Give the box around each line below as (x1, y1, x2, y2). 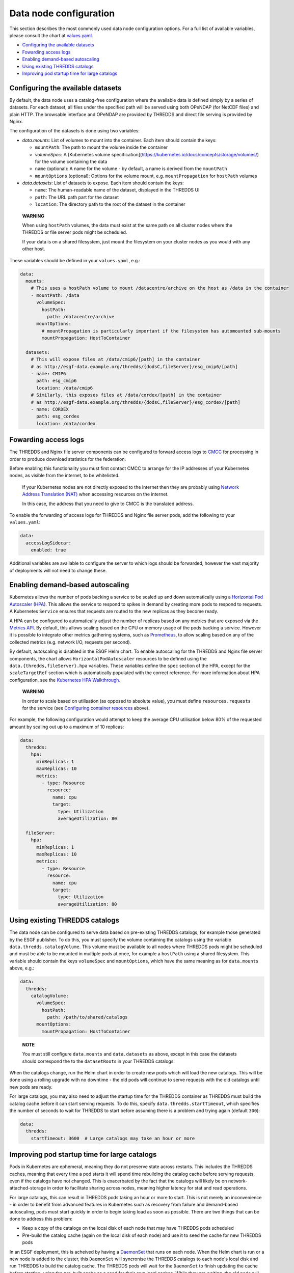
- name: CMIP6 (31, 371, 66, 377)
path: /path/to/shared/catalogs (46, 1014, 128, 1020)
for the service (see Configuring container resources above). (22, 705, 150, 711)
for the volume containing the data (35, 158, 108, 164)
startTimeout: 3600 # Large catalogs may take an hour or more (31, 1136, 195, 1141)
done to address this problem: (9, 1215, 73, 1222)
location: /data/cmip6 (36, 385, 93, 391)
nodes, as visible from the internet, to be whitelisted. (9, 473, 120, 479)
